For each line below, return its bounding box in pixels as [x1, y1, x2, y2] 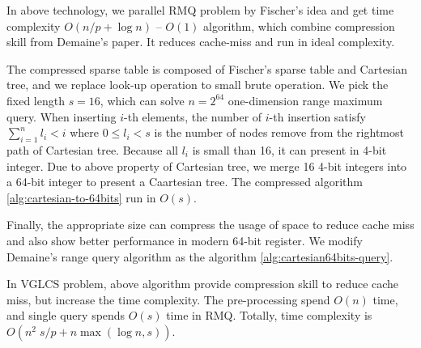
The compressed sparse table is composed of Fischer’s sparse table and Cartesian [6, 60, 408, 77]
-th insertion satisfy [269, 108, 366, 125]
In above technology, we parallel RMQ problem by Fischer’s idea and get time [6, 2, 394, 18]
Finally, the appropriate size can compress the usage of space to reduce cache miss [6, 216, 415, 233]
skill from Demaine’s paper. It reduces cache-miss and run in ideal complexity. [6, 33, 395, 50]
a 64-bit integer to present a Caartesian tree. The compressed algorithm [6, 173, 363, 190]
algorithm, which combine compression [203, 17, 395, 34]
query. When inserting [6, 108, 117, 125]
